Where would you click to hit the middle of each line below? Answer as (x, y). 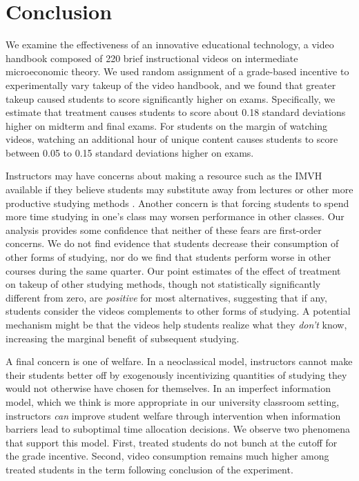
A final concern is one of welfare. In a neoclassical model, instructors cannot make (179, 361)
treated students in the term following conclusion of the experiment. (149, 469)
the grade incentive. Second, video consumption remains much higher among (167, 456)
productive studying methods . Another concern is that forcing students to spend (177, 203)
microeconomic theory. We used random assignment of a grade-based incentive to (177, 71)
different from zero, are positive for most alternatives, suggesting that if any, (166, 297)
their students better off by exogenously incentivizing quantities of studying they (176, 374)
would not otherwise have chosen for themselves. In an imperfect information (168, 388)
